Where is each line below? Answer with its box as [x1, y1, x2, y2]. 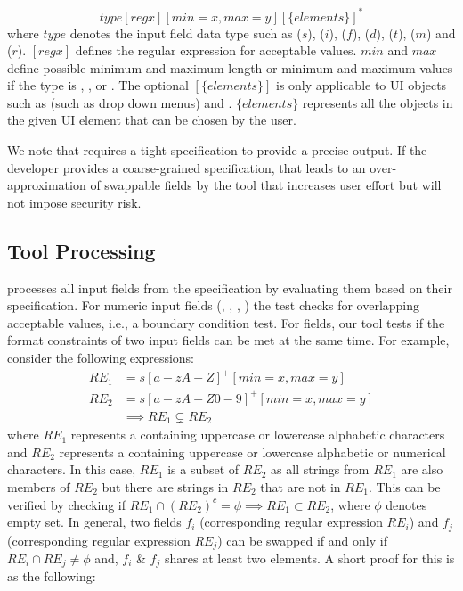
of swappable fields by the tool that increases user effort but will [90, 176, 442, 194]
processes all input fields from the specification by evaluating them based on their [7, 278, 452, 297]
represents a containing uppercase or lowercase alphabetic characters [70, 425, 445, 444]
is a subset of [167, 460, 240, 479]
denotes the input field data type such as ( [69, 23, 302, 42]
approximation [7, 176, 86, 194]
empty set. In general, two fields [7, 513, 182, 531]
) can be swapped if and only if [217, 530, 387, 549]
